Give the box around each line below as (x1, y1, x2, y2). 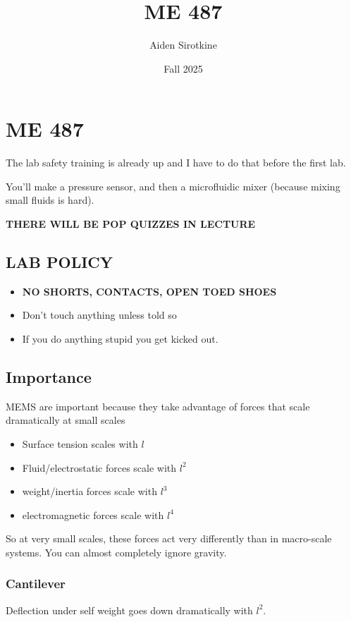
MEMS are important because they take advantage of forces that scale (6, 398, 310, 413)
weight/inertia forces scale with (22, 484, 157, 499)
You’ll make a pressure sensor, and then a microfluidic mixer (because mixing (6, 178, 340, 193)
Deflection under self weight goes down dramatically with (6, 602, 253, 617)
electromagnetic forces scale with (22, 507, 164, 522)
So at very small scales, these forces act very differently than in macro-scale (6, 531, 332, 546)
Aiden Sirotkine (149, 37, 217, 52)
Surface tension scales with (22, 437, 138, 451)
